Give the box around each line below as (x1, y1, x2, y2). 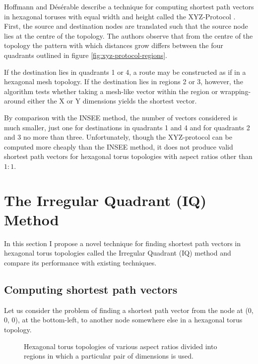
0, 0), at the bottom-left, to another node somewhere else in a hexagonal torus (4, 314, 243, 325)
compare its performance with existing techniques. (4, 258, 157, 267)
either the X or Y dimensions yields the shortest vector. (27, 96, 197, 106)
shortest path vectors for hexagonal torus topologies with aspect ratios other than (4, 151, 253, 161)
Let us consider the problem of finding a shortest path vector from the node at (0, (4, 305, 254, 315)
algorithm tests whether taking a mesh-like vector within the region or (4, 86, 218, 96)
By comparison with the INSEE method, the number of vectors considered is (4, 112, 238, 122)
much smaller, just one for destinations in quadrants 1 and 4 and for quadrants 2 (4, 122, 250, 132)
